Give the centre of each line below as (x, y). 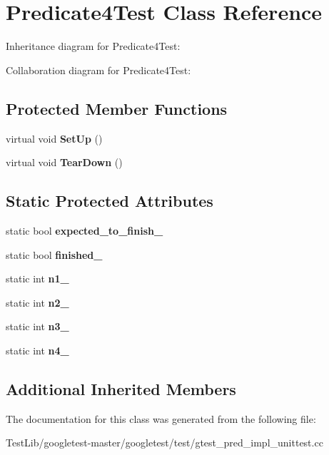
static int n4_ (37, 350)
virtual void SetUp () (54, 138)
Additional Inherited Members (121, 388)
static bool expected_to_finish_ (85, 230)
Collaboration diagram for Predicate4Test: (98, 70)
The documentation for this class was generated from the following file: (161, 418)
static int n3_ (37, 326)
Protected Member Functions (117, 108)
